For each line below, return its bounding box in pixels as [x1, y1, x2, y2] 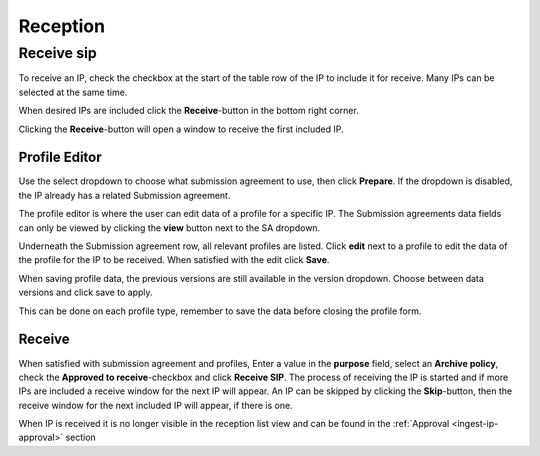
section [65, 431, 97, 444]
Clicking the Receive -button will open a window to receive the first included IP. [18, 123, 344, 135]
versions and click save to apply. [18, 286, 154, 299]
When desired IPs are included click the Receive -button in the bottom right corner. [18, 105, 359, 117]
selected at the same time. [18, 86, 128, 98]
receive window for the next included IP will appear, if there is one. [18, 399, 294, 411]
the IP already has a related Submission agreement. [18, 189, 231, 201]
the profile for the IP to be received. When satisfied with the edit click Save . [18, 254, 330, 266]
